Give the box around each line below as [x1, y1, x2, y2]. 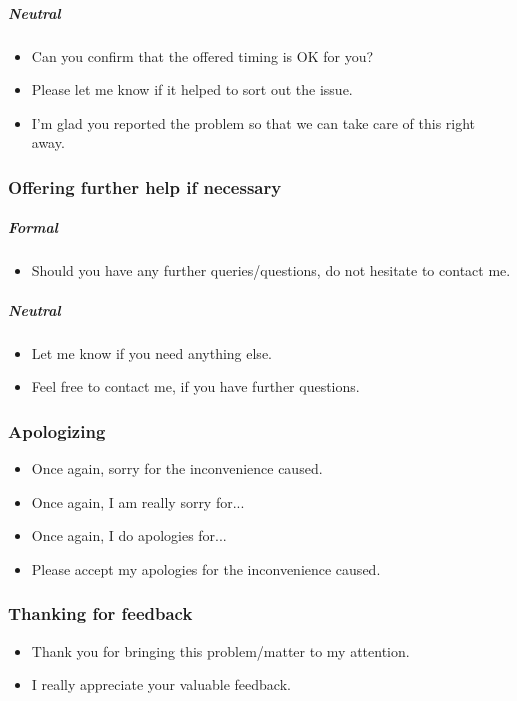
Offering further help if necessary [8, 174, 282, 199]
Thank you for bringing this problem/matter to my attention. [31, 640, 410, 661]
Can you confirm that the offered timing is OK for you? [31, 45, 374, 66]
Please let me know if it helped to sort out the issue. [31, 79, 353, 100]
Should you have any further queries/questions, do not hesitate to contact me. [31, 260, 511, 281]
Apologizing [8, 418, 106, 443]
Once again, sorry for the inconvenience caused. [31, 457, 323, 478]
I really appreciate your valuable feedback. [31, 674, 291, 695]
